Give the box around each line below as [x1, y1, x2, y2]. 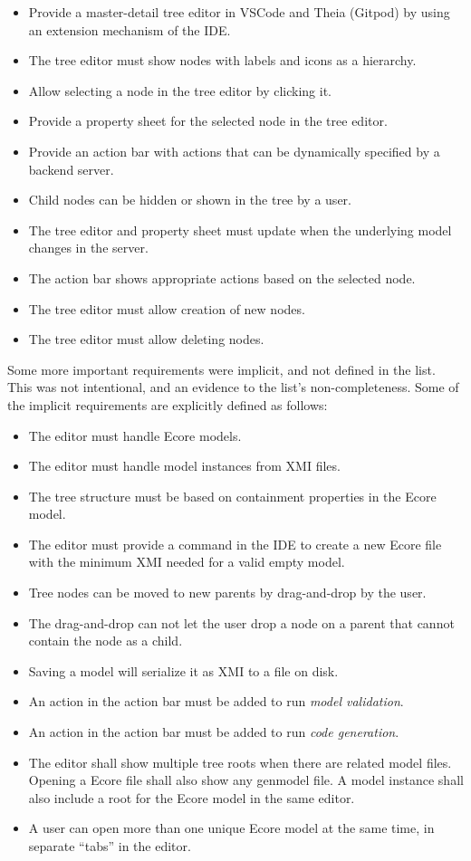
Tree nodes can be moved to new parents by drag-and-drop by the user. [28, 583, 427, 602]
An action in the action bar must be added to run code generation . [28, 722, 399, 741]
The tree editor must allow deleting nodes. [28, 330, 264, 349]
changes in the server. [28, 238, 149, 257]
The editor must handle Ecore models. [28, 426, 242, 445]
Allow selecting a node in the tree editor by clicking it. [28, 81, 332, 100]
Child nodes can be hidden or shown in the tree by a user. [28, 190, 351, 209]
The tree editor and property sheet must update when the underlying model [28, 220, 452, 239]
